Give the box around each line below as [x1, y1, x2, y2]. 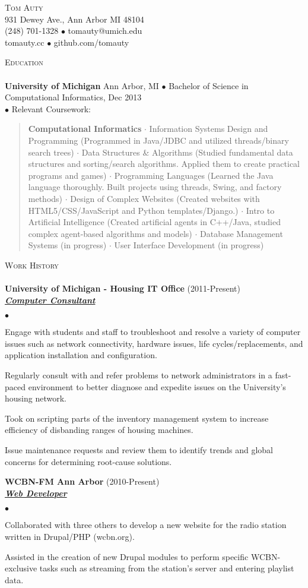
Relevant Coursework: [11, 102, 91, 115]
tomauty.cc [5, 36, 45, 48]
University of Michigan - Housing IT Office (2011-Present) [5, 282, 240, 295]
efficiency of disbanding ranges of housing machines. [5, 423, 193, 436]
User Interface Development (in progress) [114, 239, 264, 251]
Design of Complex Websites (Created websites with [70, 192, 260, 204]
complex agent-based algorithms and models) [28, 227, 192, 239]
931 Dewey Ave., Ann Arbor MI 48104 [5, 12, 144, 25]
